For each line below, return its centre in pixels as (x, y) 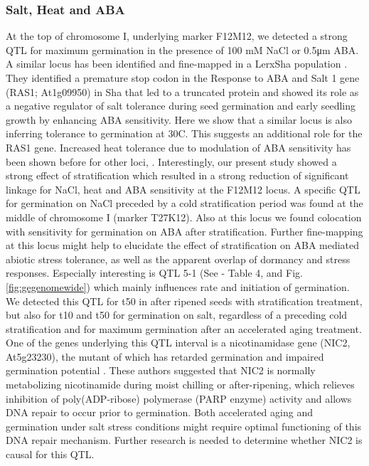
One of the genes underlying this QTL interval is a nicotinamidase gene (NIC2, (178, 343)
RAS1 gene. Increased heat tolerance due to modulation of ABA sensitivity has (178, 147)
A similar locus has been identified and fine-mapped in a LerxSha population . (177, 64)
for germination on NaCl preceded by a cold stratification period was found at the (184, 203)
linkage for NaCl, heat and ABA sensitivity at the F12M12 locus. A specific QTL (183, 189)
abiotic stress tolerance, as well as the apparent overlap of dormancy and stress (178, 259)
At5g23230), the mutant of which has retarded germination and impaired (165, 356)
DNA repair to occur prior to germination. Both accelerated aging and (159, 412)
